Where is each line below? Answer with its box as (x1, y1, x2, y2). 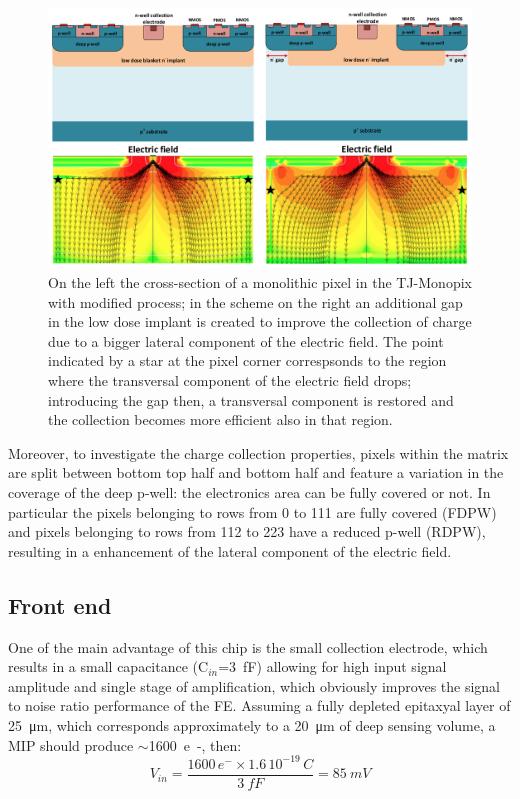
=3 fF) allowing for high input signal (218, 656, 447, 677)
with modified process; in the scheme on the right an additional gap (48, 291, 463, 312)
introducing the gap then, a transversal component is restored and (48, 389, 454, 410)
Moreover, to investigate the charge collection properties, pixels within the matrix (8, 442, 509, 463)
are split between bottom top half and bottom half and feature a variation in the (8, 462, 504, 483)
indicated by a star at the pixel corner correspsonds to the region (48, 350, 447, 371)
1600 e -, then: (148, 734, 242, 755)
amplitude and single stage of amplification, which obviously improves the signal (8, 675, 500, 696)
